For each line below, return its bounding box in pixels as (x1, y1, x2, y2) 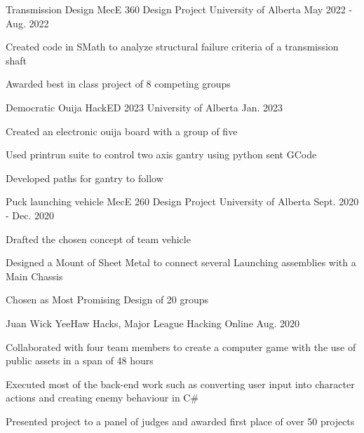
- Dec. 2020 (6, 207, 55, 222)
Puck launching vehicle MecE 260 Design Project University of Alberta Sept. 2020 (6, 194, 359, 209)
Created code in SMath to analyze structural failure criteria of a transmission (6, 39, 339, 54)
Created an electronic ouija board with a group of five (6, 123, 238, 138)
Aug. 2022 (6, 15, 49, 30)
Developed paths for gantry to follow (6, 170, 163, 185)
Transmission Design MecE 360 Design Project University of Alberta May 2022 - (6, 2, 353, 16)
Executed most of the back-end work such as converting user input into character (6, 376, 355, 391)
